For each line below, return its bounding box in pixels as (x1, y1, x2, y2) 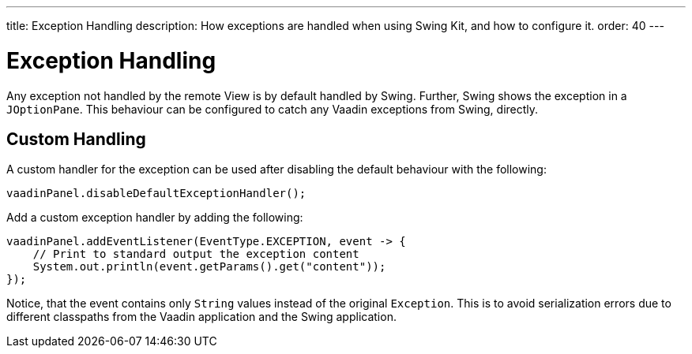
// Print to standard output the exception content (32, 248, 359, 261)
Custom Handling (6, 129, 146, 149)
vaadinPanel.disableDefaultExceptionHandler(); (6, 187, 307, 200)
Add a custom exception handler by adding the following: (6, 211, 303, 225)
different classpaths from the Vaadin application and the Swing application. (6, 310, 397, 324)
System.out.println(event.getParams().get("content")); (32, 260, 386, 274)
